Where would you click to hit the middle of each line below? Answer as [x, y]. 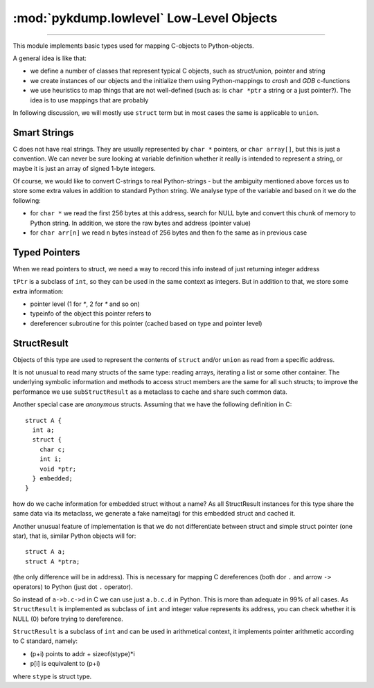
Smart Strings [43, 133]
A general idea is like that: [50, 58]
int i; [51, 459]
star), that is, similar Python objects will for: [74, 536]
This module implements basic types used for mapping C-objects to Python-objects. [133, 46]
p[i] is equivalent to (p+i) [65, 664]
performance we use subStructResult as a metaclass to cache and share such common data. [150, 392]
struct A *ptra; [53, 561]
